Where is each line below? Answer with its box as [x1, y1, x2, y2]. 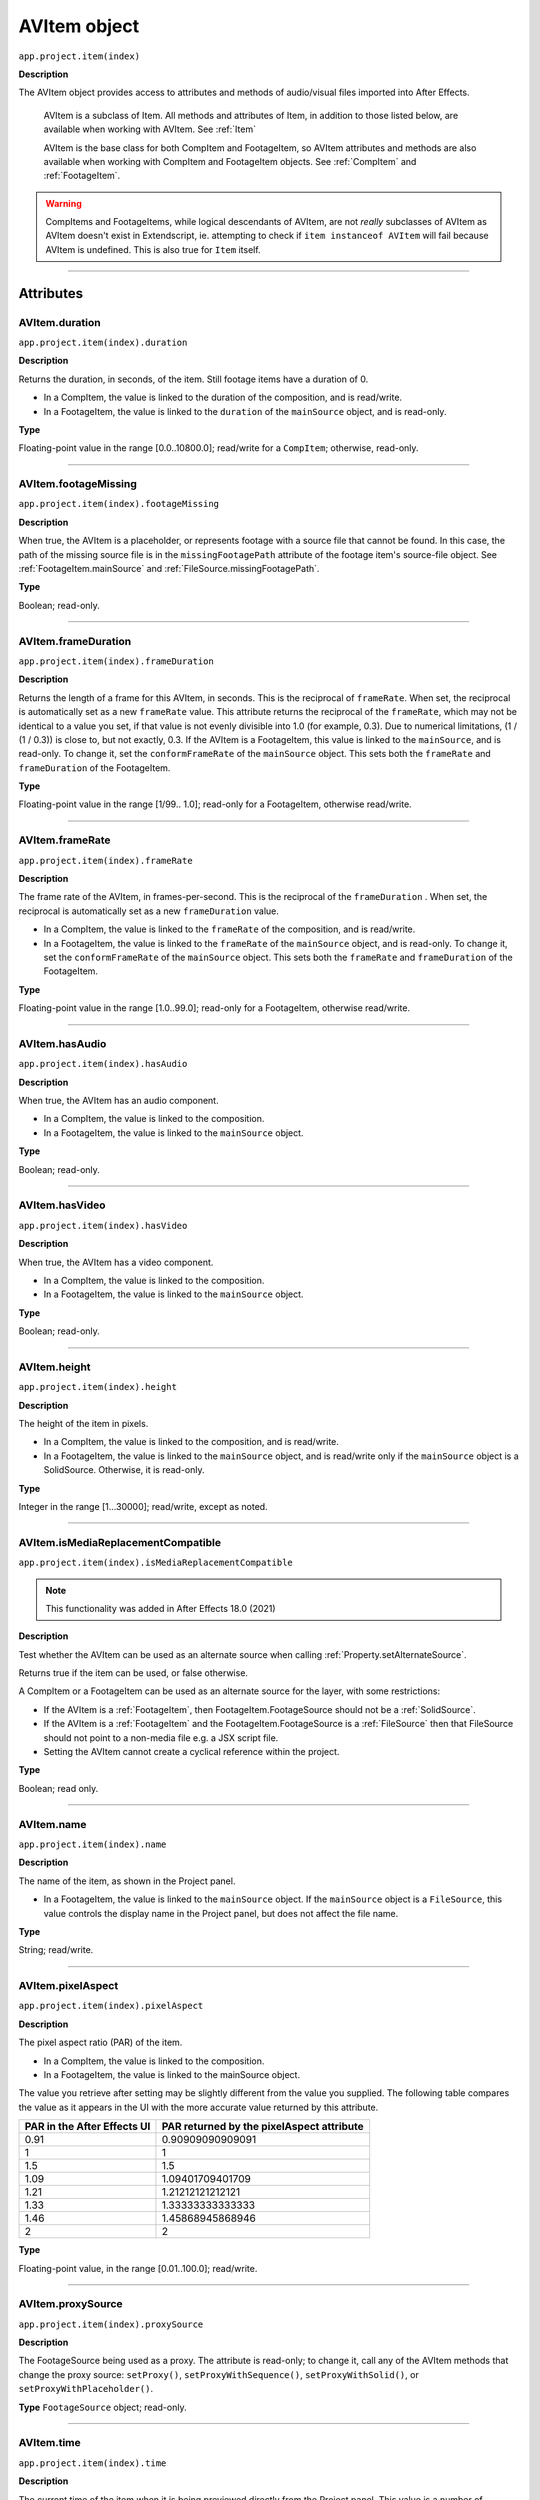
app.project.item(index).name [18, 1838, 167, 1850]
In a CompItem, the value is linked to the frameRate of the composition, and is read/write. [43, 923, 416, 935]
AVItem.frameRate [18, 833, 111, 847]
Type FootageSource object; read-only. [18, 2401, 187, 2413]
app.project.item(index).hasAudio [18, 1058, 188, 1070]
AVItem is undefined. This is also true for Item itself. [45, 243, 261, 255]
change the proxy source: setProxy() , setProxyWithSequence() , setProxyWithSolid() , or [18, 2368, 419, 2380]
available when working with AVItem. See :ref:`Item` [43, 123, 257, 135]
